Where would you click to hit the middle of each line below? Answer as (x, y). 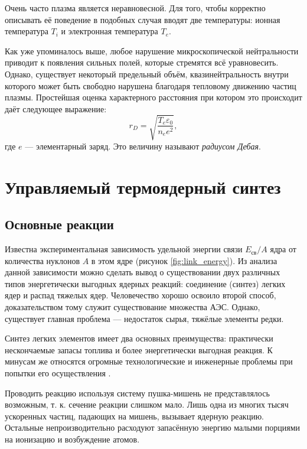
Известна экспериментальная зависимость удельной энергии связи (124, 249)
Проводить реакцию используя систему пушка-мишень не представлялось (137, 393)
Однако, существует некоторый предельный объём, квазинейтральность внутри (147, 74)
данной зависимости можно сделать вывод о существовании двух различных (143, 272)
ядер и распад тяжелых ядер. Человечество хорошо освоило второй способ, (141, 295)
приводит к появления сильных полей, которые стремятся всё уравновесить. (142, 62)
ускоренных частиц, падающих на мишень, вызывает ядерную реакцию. (134, 416)
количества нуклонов (43, 260)
